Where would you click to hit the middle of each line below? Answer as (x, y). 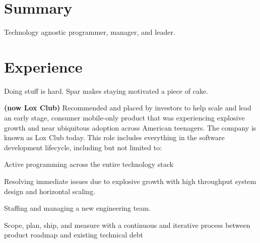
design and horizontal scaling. (50, 191)
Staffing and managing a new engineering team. (77, 208)
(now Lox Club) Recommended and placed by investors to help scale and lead (128, 108)
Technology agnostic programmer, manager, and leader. (90, 32)
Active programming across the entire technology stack (89, 164)
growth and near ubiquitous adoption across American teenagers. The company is (130, 127)
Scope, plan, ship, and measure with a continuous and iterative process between (127, 225)
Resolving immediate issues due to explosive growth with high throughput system (130, 181)
